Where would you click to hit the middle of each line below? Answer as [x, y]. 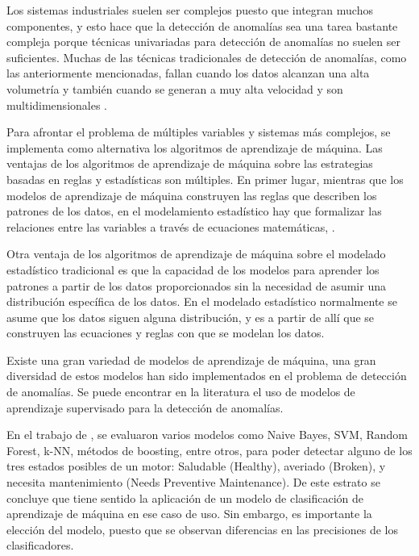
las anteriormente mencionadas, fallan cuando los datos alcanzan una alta [188, 73]
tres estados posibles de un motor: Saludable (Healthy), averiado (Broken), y [196, 466]
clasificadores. [40, 545]
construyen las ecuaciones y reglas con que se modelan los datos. [166, 333]
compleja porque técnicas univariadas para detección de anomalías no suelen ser [203, 42]
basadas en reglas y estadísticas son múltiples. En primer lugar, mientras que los [205, 179]
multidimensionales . [57, 105]
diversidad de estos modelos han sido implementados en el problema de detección [207, 376]
